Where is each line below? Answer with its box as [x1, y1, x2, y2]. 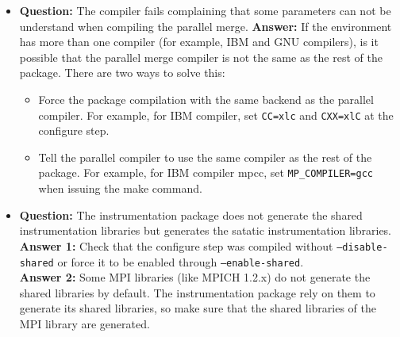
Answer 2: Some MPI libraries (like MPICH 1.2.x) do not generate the [19, 269, 371, 285]
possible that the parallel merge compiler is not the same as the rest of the [19, 48, 383, 65]
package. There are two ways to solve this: [19, 64, 225, 81]
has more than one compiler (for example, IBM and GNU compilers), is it [19, 33, 379, 50]
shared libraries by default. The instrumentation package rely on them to [19, 284, 375, 301]
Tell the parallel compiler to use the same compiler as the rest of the [38, 148, 372, 165]
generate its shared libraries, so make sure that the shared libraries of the [19, 300, 377, 316]
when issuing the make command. [38, 180, 202, 197]
